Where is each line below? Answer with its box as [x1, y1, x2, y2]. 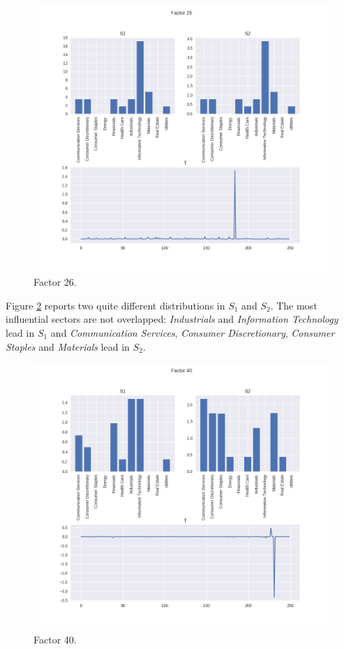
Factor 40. [33, 632, 77, 647]
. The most [270, 298, 317, 312]
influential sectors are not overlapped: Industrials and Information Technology [6, 312, 338, 326]
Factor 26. [33, 275, 77, 289]
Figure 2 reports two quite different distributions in [6, 298, 225, 312]
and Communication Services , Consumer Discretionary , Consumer [50, 325, 335, 340]
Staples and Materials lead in [6, 339, 130, 353]
